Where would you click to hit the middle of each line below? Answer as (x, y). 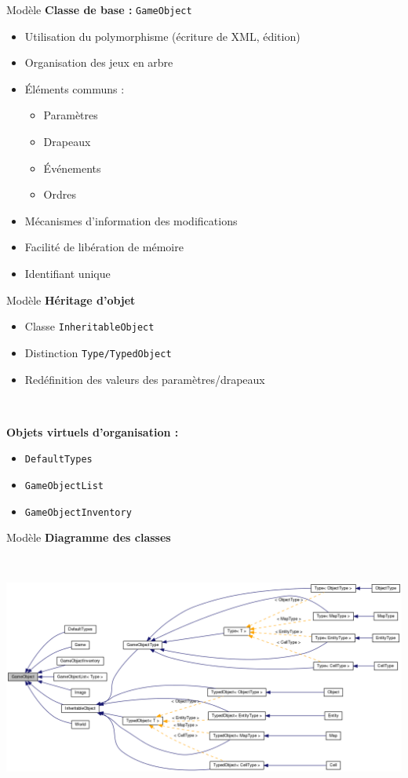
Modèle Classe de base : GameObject (99, 9)
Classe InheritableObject (89, 326)
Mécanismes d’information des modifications (131, 220)
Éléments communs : (75, 88)
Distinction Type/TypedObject (98, 352)
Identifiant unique (67, 273)
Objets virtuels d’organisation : (93, 431)
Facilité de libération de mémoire (104, 247)
